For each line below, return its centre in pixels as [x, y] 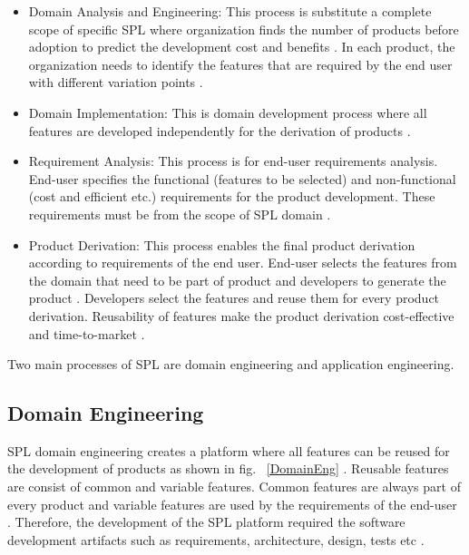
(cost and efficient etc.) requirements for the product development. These [232, 196]
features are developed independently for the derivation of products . [220, 130]
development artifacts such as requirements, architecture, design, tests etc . [216, 539]
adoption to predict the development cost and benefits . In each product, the [242, 47]
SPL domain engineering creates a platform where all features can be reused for [229, 450]
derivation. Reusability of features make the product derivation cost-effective [241, 315]
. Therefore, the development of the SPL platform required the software [206, 522]
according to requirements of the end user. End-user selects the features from [243, 263]
